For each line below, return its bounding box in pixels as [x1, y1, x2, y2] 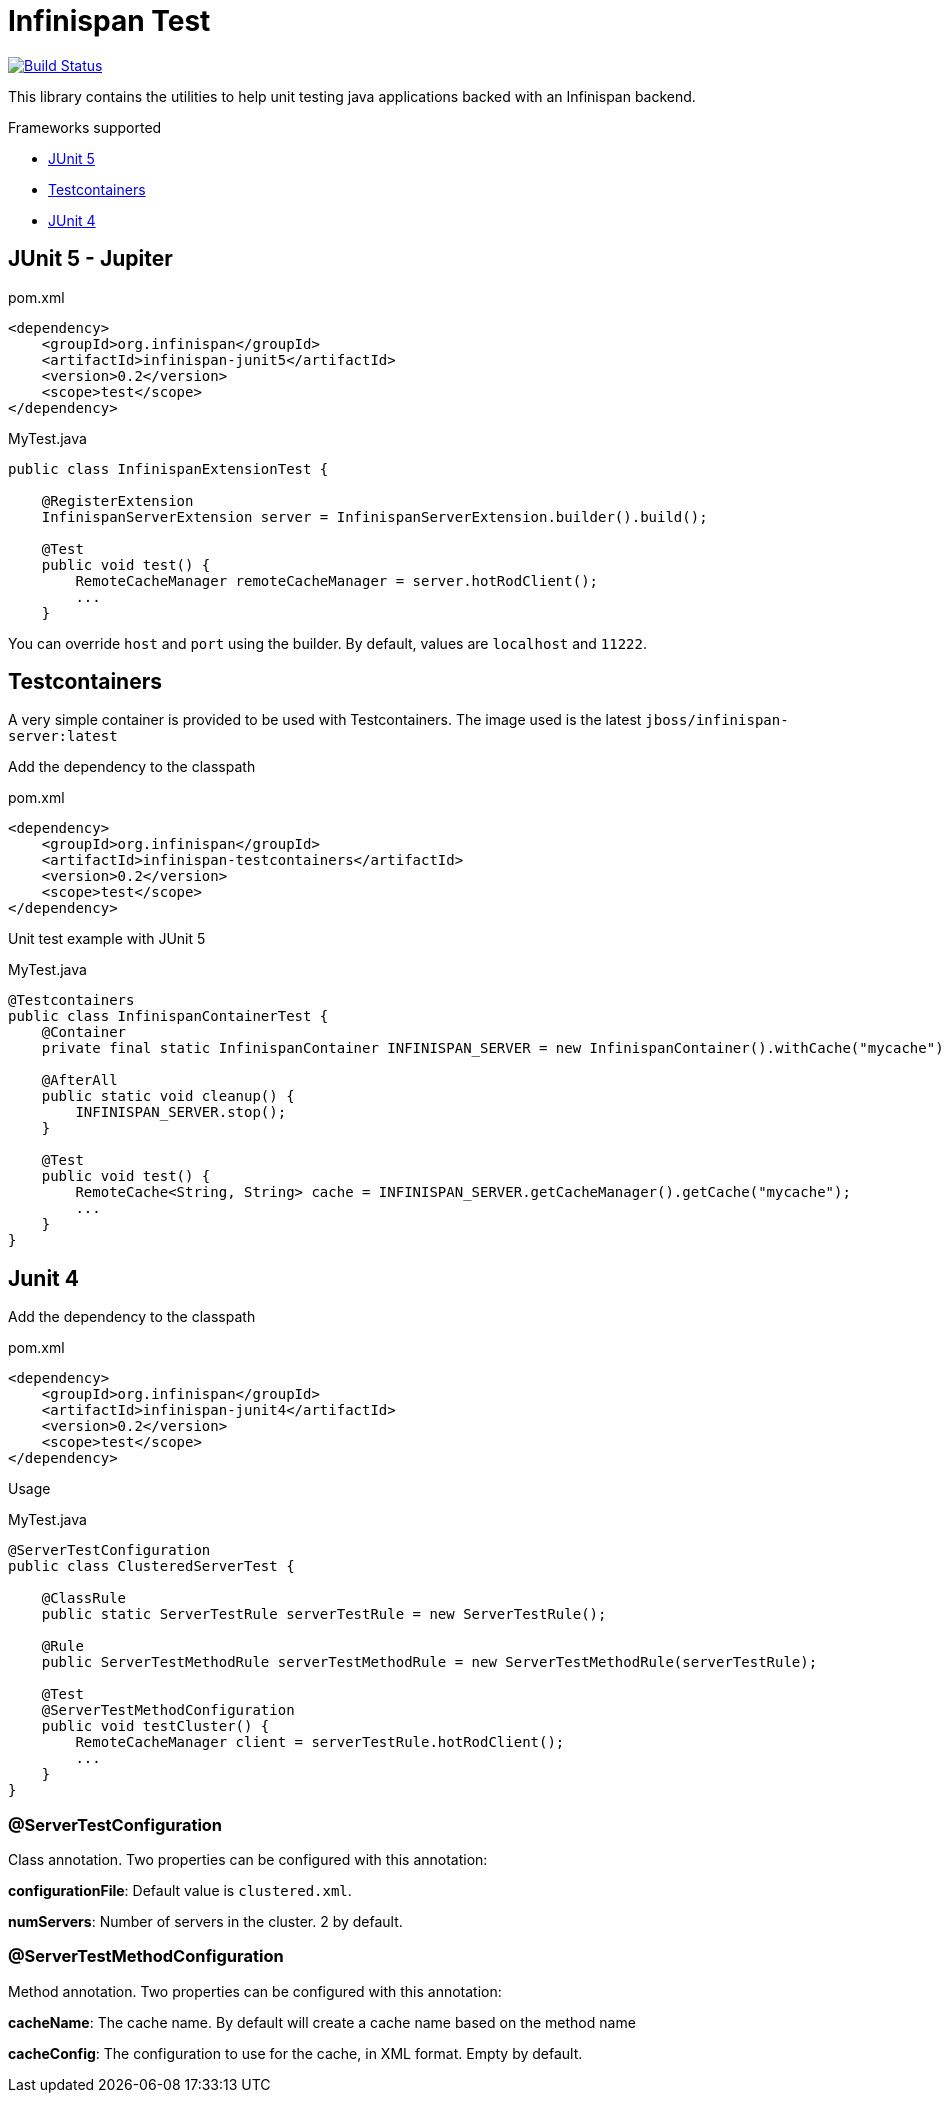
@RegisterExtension [41, 492, 194, 509]
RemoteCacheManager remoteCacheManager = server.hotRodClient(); [75, 572, 599, 589]
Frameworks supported [8, 118, 162, 136]
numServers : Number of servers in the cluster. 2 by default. [8, 1913, 403, 1931]
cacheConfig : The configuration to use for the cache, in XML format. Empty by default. [8, 2044, 583, 2062]
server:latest [8, 728, 118, 745]
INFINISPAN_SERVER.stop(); [75, 1104, 287, 1121]
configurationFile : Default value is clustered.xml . [8, 1882, 352, 1900]
